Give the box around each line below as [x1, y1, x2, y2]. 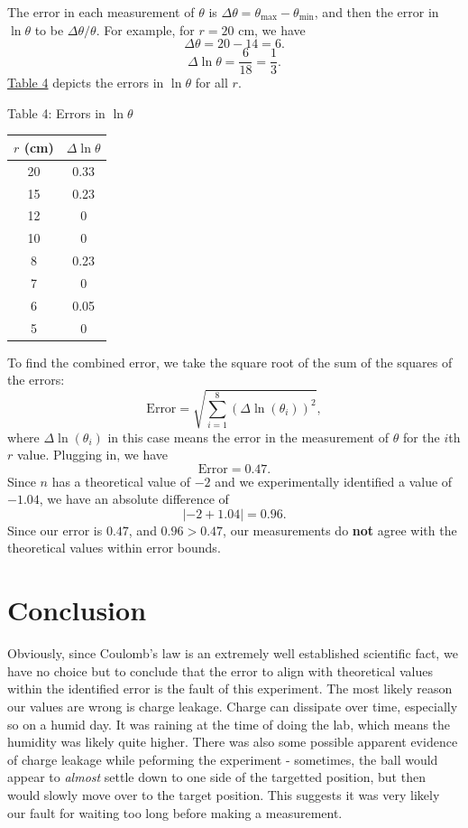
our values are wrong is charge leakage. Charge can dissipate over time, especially [7, 696, 458, 715]
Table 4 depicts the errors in [7, 73, 164, 92]
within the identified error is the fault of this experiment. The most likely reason [7, 679, 453, 698]
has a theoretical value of [51, 471, 190, 490]
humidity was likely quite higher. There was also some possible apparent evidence [7, 732, 458, 751]
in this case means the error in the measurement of [107, 427, 390, 446]
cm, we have [238, 20, 306, 39]
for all [195, 73, 228, 92]
